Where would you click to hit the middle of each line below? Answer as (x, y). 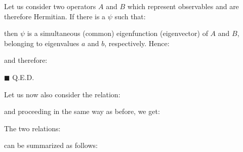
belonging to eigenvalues (42, 43)
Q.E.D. (23, 77)
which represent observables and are (183, 6)
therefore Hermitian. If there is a (55, 16)
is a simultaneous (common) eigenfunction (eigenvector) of (117, 33)
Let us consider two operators (50, 6)
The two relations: (32, 128)
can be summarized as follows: (51, 145)
